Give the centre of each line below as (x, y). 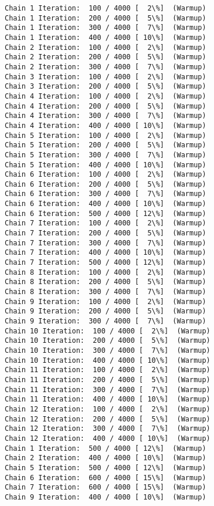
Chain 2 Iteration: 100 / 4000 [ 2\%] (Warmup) (106, 47)
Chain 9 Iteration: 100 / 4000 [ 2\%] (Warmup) (106, 301)
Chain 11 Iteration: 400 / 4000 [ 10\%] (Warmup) (108, 399)
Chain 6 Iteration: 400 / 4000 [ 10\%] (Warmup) (106, 204)
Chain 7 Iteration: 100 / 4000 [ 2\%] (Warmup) (106, 223)
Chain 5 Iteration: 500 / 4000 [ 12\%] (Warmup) (106, 468)
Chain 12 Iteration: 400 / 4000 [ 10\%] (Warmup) (108, 438)
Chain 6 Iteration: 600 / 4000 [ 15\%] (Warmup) (106, 478)
